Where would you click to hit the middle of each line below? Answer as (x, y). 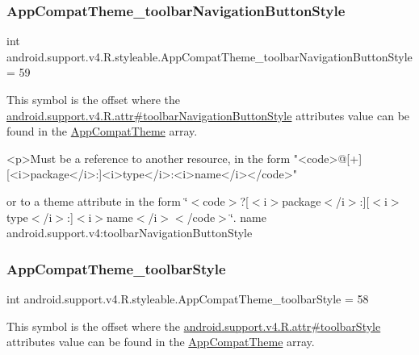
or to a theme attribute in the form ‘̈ (97, 200)
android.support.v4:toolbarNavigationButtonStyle (130, 233)
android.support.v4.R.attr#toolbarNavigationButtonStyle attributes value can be (208, 115)
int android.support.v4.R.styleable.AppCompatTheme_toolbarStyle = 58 (188, 298)
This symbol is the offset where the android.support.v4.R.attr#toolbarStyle (194, 326)
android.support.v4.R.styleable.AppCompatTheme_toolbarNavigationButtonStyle (209, 56)
